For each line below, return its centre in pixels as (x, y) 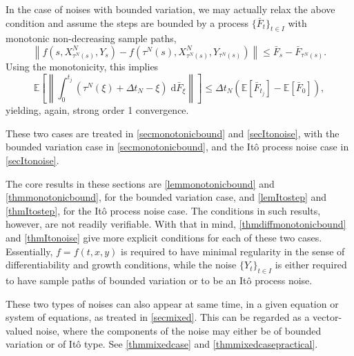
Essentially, (29, 251)
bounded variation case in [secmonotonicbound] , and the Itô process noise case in (177, 147)
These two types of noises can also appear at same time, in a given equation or (172, 303)
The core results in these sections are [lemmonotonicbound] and (140, 183)
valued (19, 330)
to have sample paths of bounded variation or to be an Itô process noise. (159, 280)
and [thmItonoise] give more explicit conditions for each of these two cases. (164, 238)
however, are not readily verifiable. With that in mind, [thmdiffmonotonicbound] (176, 224)
